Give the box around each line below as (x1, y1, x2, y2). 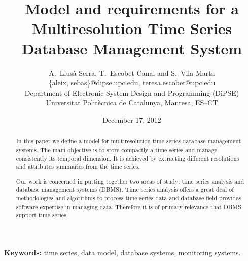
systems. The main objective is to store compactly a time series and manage (16, 145, 217, 154)
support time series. (16, 211, 68, 219)
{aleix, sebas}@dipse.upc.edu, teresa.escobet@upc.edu (48, 77, 216, 88)
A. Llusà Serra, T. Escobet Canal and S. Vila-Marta (49, 67, 215, 78)
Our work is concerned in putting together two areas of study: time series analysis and (16, 177, 244, 185)
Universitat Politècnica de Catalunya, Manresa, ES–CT (46, 97, 218, 108)
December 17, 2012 (102, 114, 161, 125)
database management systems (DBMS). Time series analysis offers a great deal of (16, 185, 234, 194)
